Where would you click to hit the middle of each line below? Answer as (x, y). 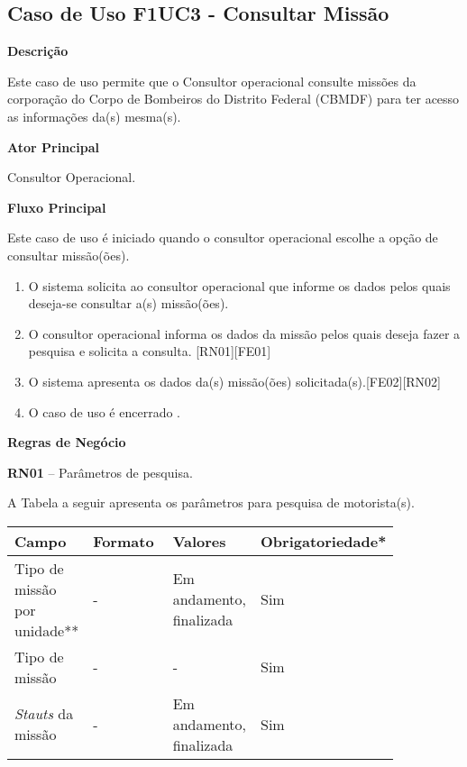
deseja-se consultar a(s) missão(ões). (128, 303)
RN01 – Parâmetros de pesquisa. (100, 472)
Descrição (38, 51)
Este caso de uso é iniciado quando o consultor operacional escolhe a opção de (223, 237)
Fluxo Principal (57, 207)
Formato (124, 541)
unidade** (47, 630)
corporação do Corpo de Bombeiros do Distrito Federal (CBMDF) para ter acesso (233, 99)
